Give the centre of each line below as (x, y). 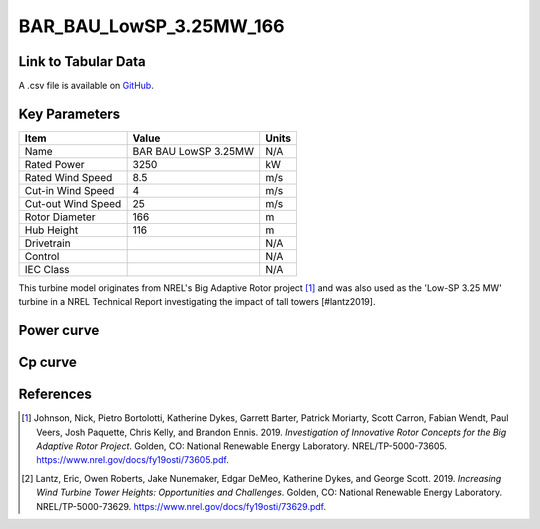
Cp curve (47, 362)
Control (42, 256)
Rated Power (54, 164)
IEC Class (47, 269)
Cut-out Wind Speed (73, 203)
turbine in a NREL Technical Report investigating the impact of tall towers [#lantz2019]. (197, 302)
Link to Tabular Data (82, 61)
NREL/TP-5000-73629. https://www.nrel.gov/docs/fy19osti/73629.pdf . (181, 506)
